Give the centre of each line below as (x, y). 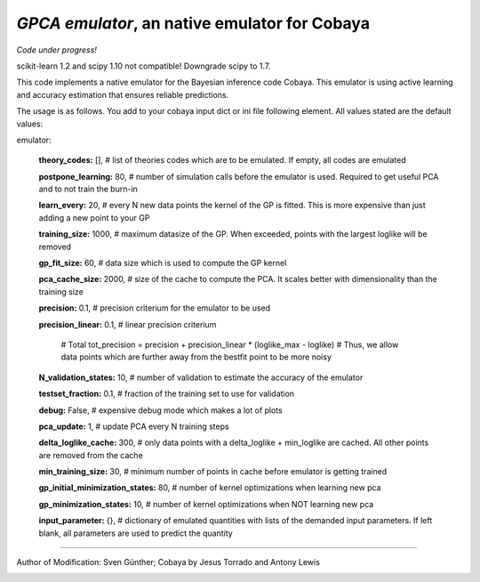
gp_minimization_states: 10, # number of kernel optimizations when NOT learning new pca (206, 504)
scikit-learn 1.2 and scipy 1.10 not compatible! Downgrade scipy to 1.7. (144, 66)
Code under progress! (57, 50)
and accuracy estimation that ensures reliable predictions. (123, 94)
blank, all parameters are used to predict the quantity (136, 533)
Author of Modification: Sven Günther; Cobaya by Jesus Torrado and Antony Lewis (168, 562)
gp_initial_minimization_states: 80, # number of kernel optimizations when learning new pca (210, 488)
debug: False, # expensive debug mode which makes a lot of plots (161, 410)
